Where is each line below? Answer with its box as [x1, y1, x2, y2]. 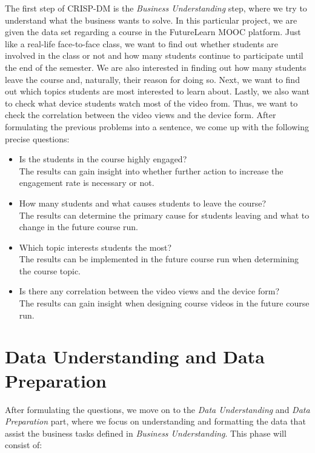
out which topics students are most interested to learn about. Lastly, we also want [5, 85, 310, 98]
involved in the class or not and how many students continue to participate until [5, 49, 303, 62]
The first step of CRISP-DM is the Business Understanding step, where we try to [5, 2, 307, 14]
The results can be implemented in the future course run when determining [19, 253, 299, 265]
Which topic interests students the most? [19, 240, 172, 253]
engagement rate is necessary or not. [19, 176, 154, 189]
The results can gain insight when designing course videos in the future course [19, 297, 310, 309]
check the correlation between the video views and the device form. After [5, 108, 276, 121]
